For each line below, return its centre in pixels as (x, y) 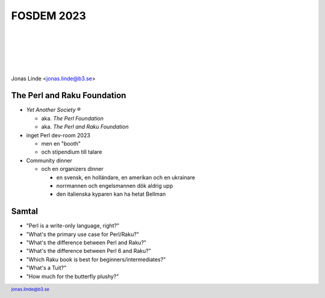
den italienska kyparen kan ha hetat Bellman (111, 194)
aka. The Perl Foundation (72, 118)
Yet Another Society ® (54, 110)
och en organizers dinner (72, 169)
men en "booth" (61, 143)
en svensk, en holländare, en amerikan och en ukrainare (126, 177)
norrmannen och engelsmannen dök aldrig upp (115, 185)
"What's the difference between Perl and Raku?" (86, 243)
